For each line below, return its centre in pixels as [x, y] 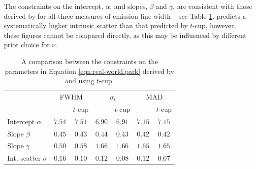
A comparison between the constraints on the [90, 61]
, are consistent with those [212, 6]
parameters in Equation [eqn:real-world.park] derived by [90, 71]
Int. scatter [24, 158]
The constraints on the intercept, [54, 6]
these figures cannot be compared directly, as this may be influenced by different [125, 35]
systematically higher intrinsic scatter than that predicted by [96, 25]
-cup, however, [214, 25]
